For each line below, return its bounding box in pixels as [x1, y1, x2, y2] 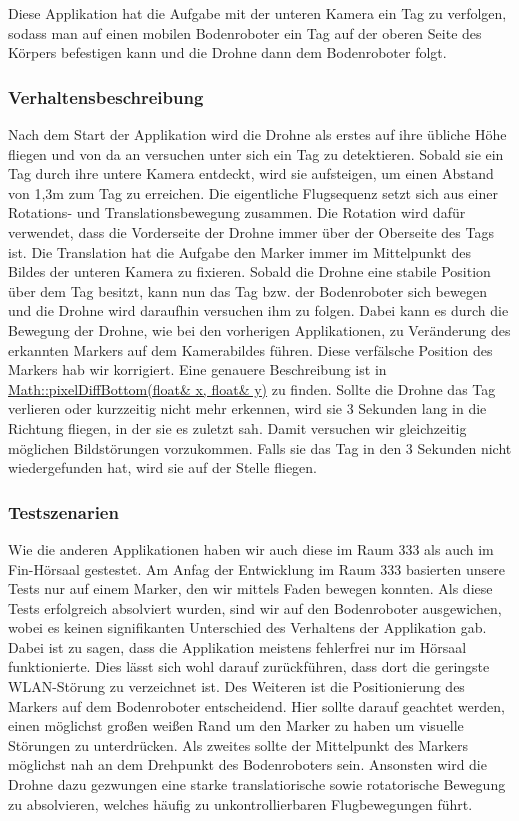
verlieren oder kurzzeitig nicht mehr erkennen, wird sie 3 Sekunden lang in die [8, 398, 487, 419]
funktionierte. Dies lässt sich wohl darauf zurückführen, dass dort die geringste [8, 656, 490, 677]
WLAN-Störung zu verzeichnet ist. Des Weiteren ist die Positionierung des [8, 676, 465, 697]
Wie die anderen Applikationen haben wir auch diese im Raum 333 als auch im [8, 538, 494, 559]
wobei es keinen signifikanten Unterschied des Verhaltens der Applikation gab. [8, 617, 487, 638]
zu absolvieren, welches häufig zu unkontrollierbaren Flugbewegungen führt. [8, 793, 473, 814]
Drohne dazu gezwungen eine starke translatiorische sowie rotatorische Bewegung [8, 774, 506, 795]
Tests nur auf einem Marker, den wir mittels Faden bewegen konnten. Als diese [8, 578, 493, 599]
